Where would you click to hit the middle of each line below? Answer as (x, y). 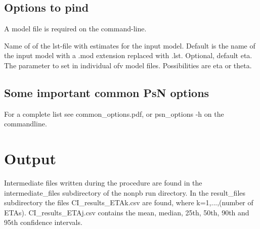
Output (30, 158)
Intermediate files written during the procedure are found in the (103, 183)
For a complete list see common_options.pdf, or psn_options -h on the (114, 113)
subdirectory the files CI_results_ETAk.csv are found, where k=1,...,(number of (129, 202)
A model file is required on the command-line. (75, 29)
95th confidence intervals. (43, 222)
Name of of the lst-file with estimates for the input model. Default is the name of (130, 45)
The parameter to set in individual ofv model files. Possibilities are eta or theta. (128, 65)
